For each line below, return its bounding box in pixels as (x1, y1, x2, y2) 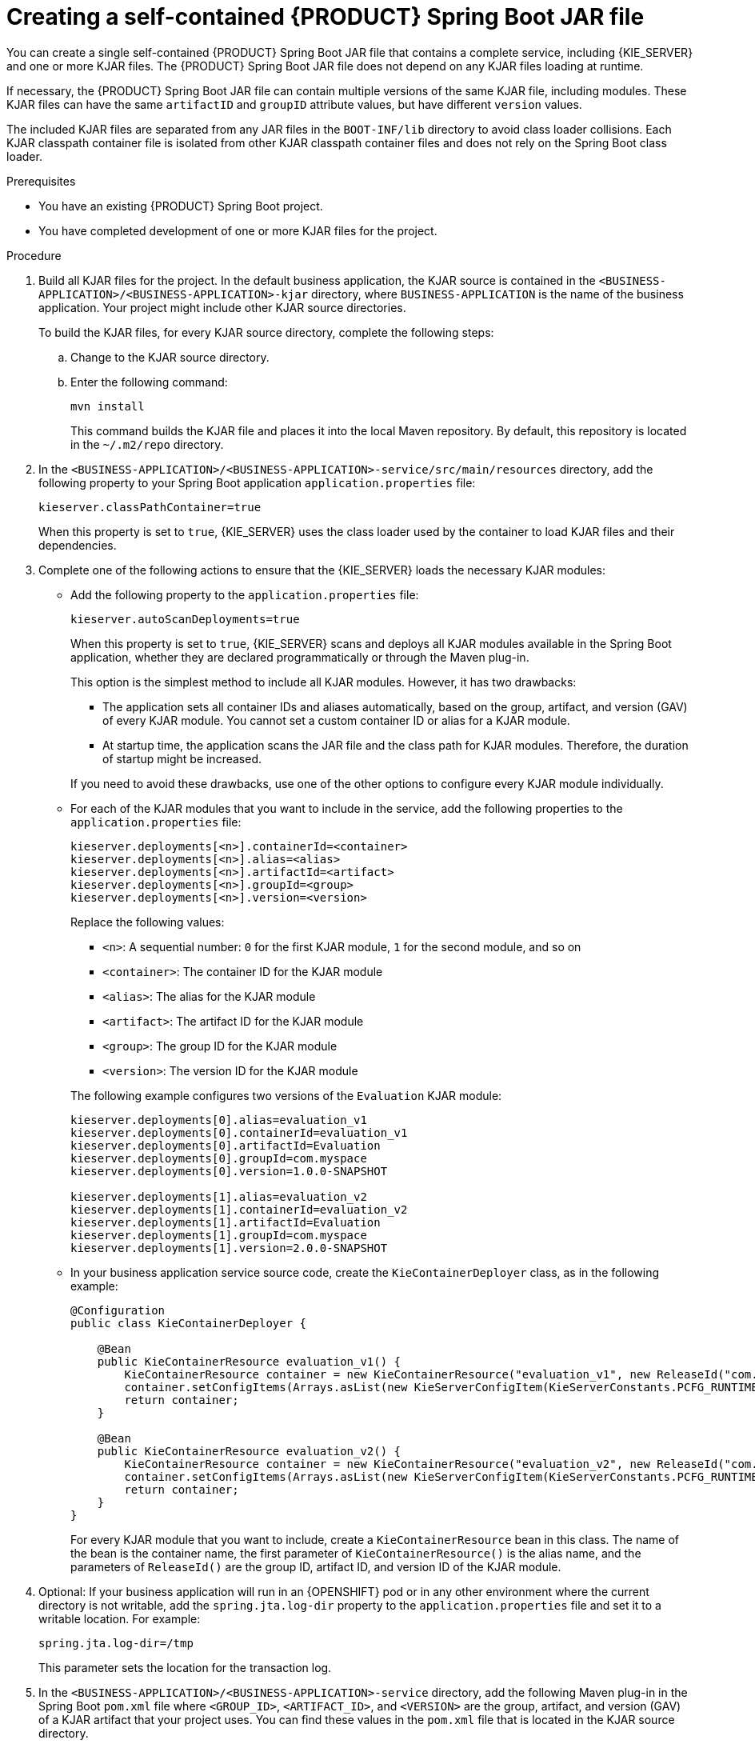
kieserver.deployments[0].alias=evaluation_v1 (70, 1113, 367, 1126)
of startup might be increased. (102, 751, 262, 766)
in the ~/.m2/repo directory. (70, 437, 224, 451)
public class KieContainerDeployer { (70, 1316, 307, 1330)
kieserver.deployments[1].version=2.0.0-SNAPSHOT (70, 1241, 388, 1254)
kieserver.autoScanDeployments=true (70, 612, 300, 626)
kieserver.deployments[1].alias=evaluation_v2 (70, 1190, 367, 1203)
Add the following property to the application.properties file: (70, 587, 419, 602)
